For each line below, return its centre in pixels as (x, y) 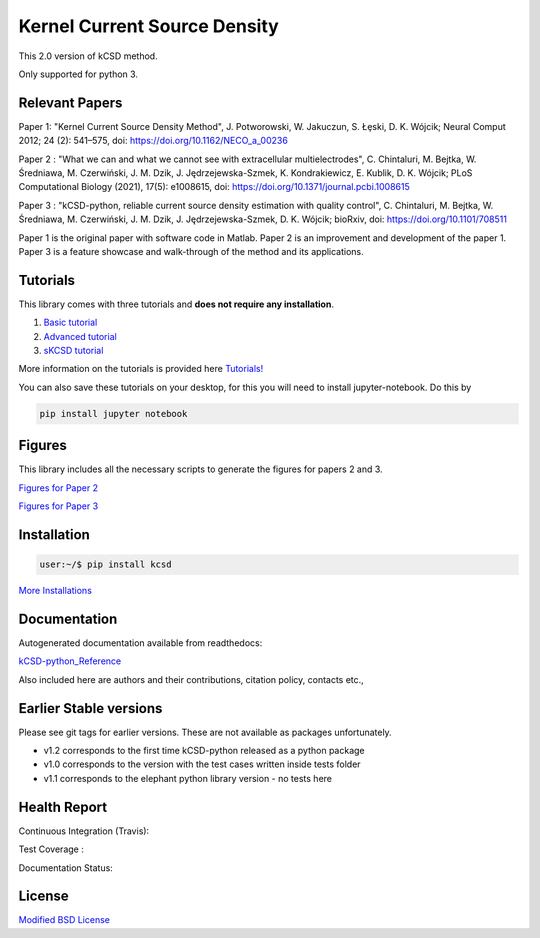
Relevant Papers (70, 102)
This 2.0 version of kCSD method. (88, 56)
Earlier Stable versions (90, 708)
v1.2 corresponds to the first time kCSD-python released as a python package (204, 751)
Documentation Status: (66, 867)
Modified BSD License (64, 920)
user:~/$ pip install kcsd (105, 564)
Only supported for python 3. (78, 74)
